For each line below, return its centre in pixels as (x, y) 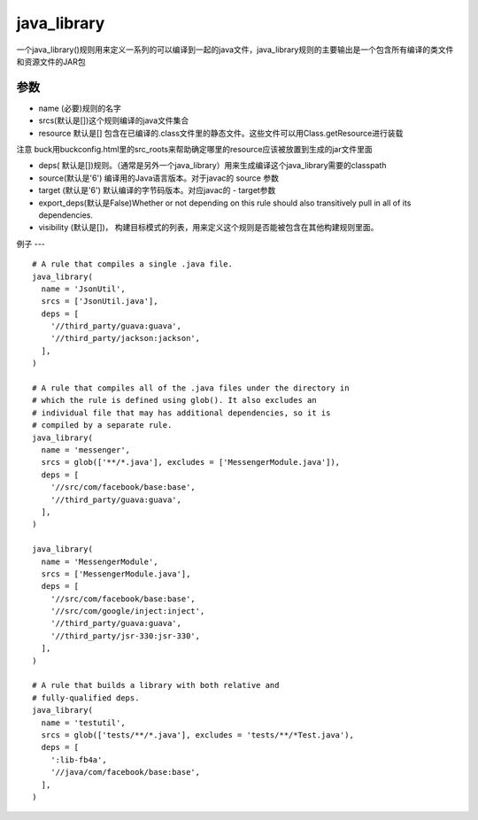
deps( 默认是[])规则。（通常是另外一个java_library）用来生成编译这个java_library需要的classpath (212, 166)
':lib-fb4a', (78, 760)
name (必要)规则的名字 (80, 108)
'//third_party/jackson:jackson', (125, 338)
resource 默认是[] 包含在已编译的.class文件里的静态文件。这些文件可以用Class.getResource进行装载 (221, 133)
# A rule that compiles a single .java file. (133, 264)
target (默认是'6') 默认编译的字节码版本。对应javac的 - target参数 (157, 190)
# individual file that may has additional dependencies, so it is (181, 413)
